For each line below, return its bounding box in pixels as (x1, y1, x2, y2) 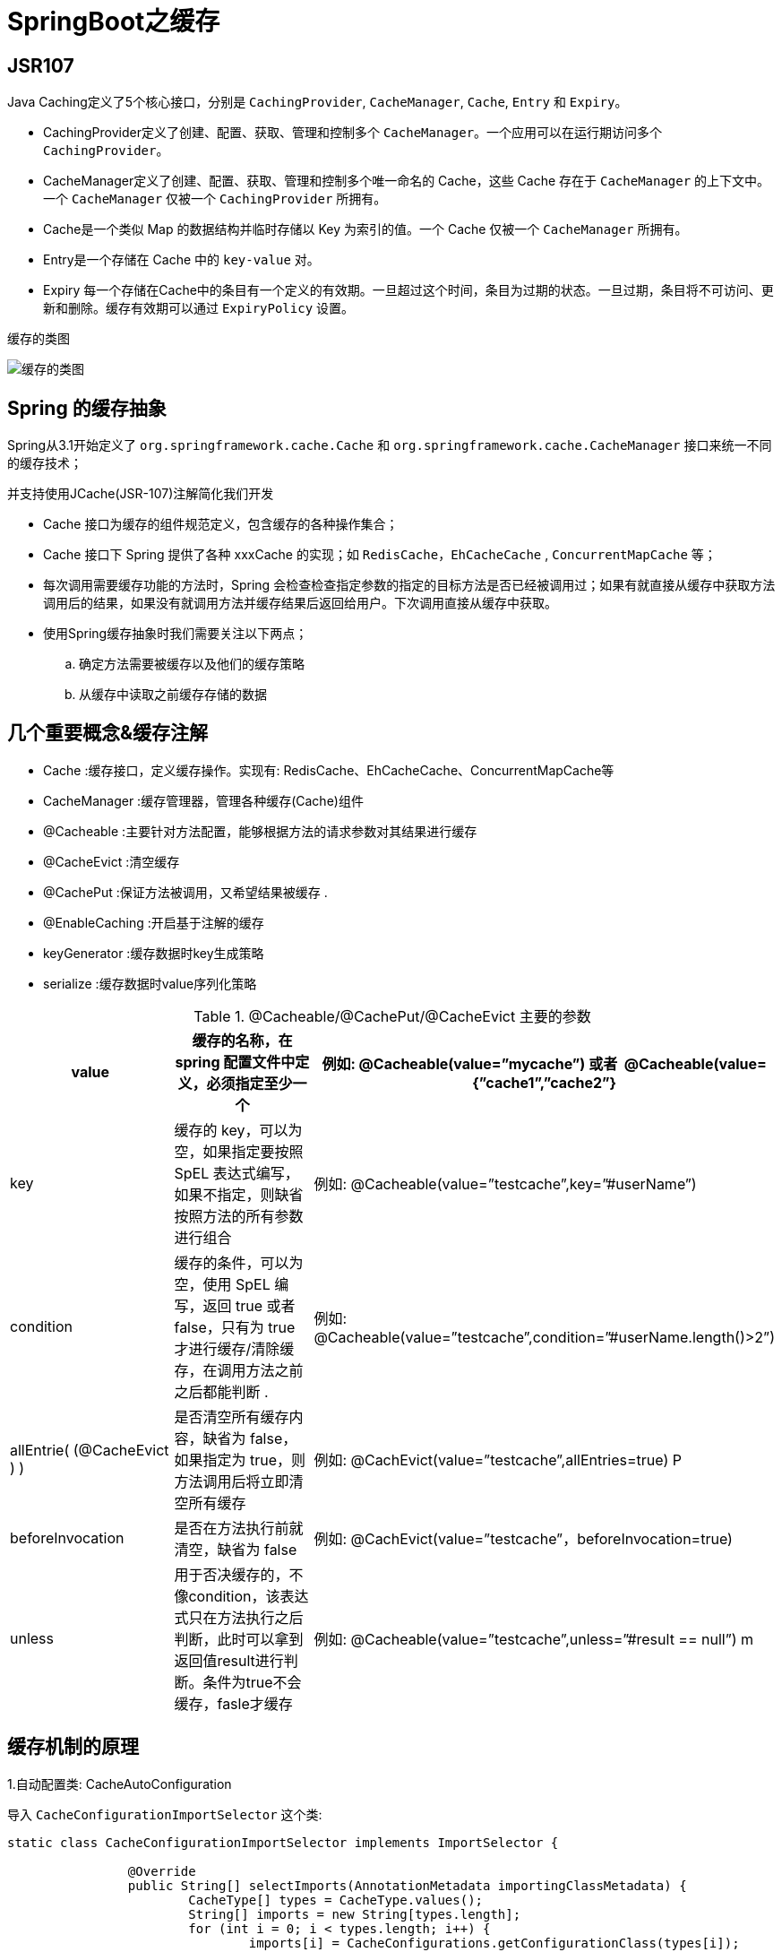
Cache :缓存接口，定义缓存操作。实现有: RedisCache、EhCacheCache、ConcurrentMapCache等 (43, 762, 614, 778)
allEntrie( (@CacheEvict (10, 1440, 169, 1459)
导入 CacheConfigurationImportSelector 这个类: (7, 1806, 322, 1822)
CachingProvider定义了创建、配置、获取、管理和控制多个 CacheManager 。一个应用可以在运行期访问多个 (43, 125, 663, 141)
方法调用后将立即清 (174, 1472, 304, 1490)
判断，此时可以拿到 (174, 1629, 304, 1648)
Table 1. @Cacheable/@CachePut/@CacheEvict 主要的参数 (193, 1006, 591, 1025)
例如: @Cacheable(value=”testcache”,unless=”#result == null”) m (314, 1629, 754, 1648)
